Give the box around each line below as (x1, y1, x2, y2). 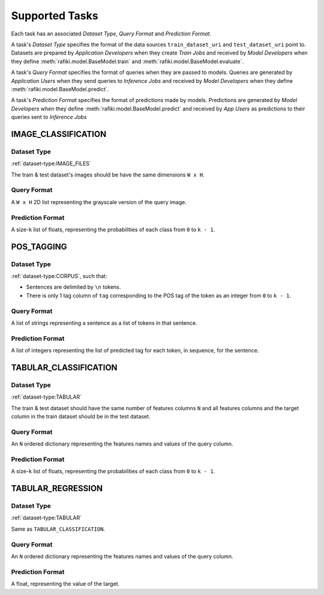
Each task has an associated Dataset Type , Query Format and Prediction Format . (11, 30, 212, 37)
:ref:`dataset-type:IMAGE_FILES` (11, 160, 91, 168)
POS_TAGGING (11, 241, 67, 252)
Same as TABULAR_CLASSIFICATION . (11, 525, 105, 533)
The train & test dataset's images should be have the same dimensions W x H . (11, 171, 205, 178)
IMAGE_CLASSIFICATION (11, 129, 107, 139)
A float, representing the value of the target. (11, 580, 120, 588)
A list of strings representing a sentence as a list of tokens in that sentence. (11, 319, 197, 327)
